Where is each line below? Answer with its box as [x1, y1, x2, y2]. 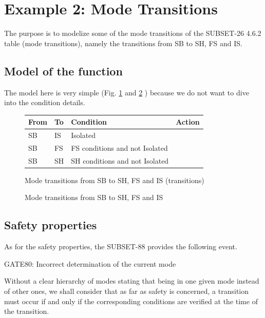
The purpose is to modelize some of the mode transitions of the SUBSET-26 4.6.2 [4, 28, 261, 38]
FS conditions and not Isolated [71, 142, 168, 153]
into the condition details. [4, 97, 85, 108]
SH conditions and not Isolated [71, 155, 169, 166]
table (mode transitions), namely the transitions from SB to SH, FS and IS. [4, 37, 243, 48]
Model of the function [4, 63, 123, 78]
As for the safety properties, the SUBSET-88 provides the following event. [4, 241, 237, 252]
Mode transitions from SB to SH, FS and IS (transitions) [25, 174, 204, 185]
